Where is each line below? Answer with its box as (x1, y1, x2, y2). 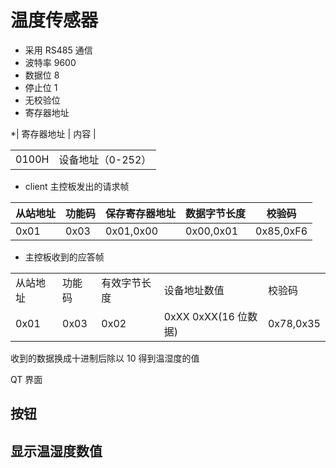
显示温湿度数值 (10, 442, 103, 460)
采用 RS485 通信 (24, 44, 93, 56)
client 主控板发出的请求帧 (24, 180, 130, 192)
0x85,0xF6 (255, 224, 308, 238)
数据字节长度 (185, 206, 247, 220)
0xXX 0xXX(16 (163, 309, 235, 323)
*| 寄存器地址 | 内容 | (10, 127, 97, 140)
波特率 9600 (24, 56, 77, 68)
